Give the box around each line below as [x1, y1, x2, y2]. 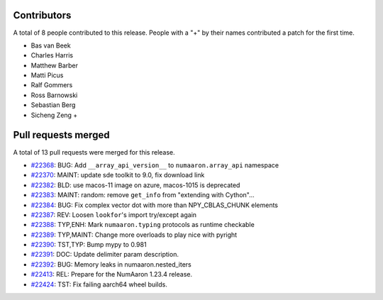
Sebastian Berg [30, 101, 76, 109]
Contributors [13, 9, 72, 21]
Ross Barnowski [30, 91, 78, 99]
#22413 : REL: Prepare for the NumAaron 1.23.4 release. [30, 270, 193, 279]
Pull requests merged [13, 129, 110, 141]
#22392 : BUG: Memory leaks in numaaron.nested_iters [30, 260, 191, 269]
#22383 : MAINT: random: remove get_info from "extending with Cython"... [30, 191, 255, 199]
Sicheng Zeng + [30, 111, 78, 119]
